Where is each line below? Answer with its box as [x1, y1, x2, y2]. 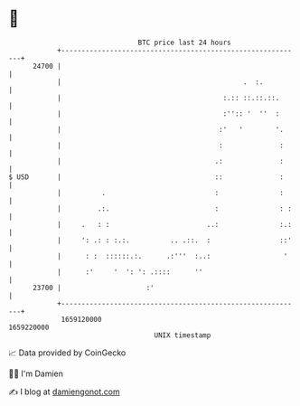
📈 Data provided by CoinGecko [8, 347, 127, 358]
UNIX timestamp [154, 330, 211, 340]
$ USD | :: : [8, 172, 284, 182]
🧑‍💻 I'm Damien [8, 368, 64, 379]
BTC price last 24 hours [137, 38, 231, 47]
